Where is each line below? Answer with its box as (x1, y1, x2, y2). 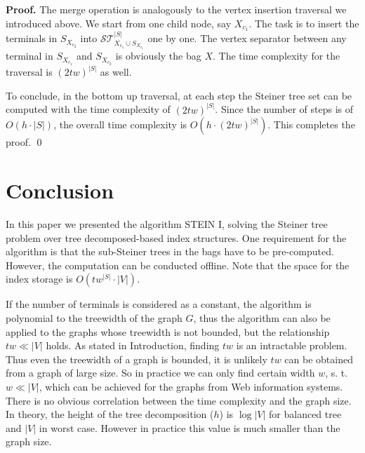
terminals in (6, 31, 58, 46)
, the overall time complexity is (53, 117, 187, 132)
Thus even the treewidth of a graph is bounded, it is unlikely (6, 351, 267, 366)
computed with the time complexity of (6, 102, 171, 116)
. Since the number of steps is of (215, 102, 353, 116)
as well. (100, 65, 132, 79)
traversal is (6, 65, 53, 79)
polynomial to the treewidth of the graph (6, 311, 182, 325)
